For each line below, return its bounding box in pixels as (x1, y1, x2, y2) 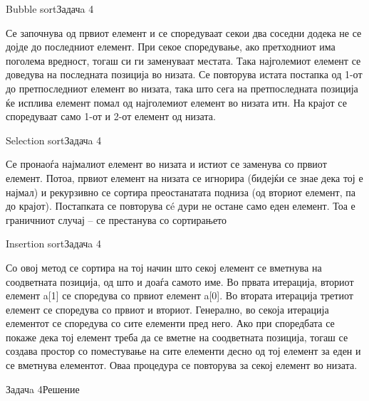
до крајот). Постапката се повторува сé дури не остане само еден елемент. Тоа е (6, 198, 355, 213)
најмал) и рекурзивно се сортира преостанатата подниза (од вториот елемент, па (6, 184, 355, 199)
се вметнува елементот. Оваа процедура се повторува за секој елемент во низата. (6, 358, 358, 373)
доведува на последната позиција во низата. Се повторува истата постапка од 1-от (6, 67, 363, 82)
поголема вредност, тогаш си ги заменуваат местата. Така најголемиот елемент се (6, 53, 361, 68)
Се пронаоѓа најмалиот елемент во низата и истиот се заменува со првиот (6, 156, 327, 171)
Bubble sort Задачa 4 (6, 1, 94, 16)
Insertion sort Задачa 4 (6, 236, 102, 251)
